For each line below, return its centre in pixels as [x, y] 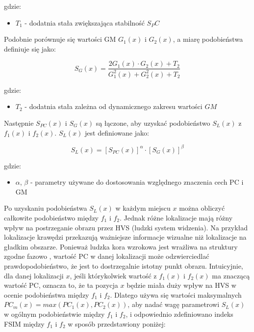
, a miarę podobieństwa [208, 39]
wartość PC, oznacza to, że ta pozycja [61, 285]
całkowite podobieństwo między [51, 218]
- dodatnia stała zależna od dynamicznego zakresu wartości [114, 106]
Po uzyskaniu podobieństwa [46, 208]
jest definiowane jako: [117, 132]
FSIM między [24, 323]
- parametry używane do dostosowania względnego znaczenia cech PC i [137, 182]
